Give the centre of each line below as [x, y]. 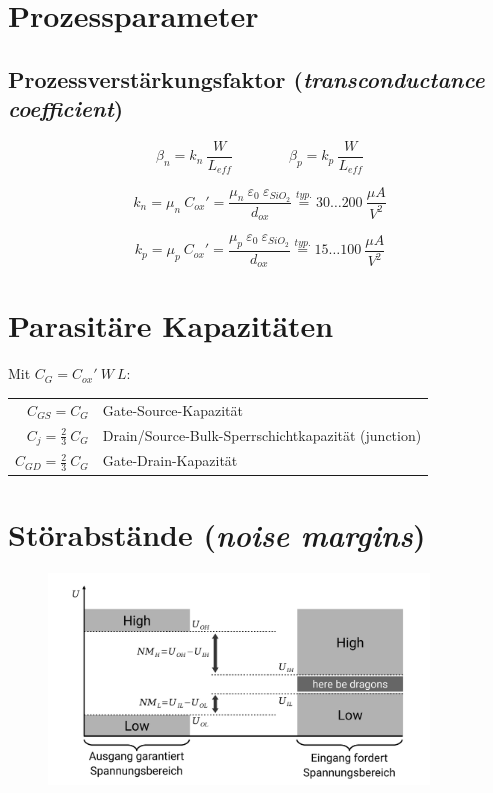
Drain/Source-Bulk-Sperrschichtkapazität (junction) [262, 435]
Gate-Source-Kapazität [172, 409]
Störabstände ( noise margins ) [217, 534]
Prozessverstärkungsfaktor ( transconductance [246, 78]
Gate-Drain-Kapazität [170, 460]
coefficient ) [66, 108]
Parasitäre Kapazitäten [171, 325]
